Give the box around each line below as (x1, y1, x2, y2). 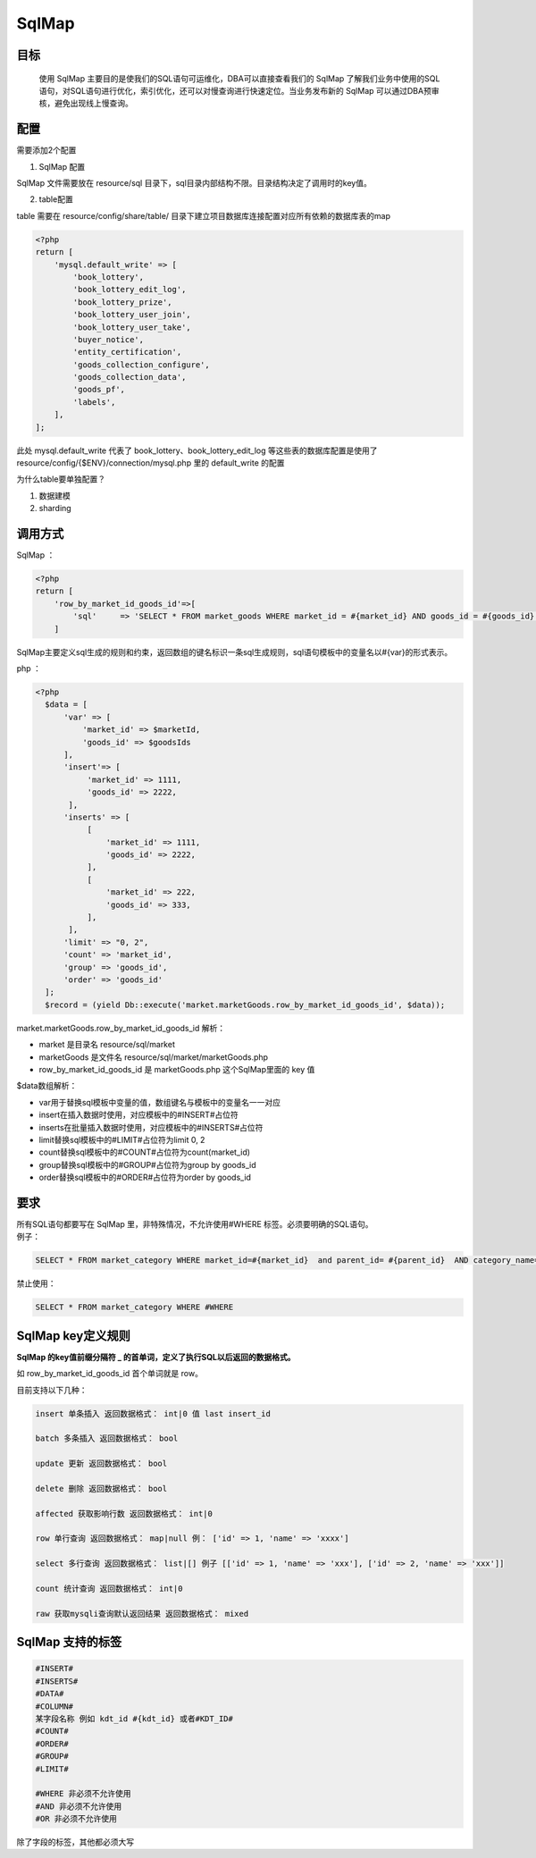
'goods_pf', (72, 384, 125, 395)
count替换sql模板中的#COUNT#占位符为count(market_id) (38, 1147, 250, 1157)
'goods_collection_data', (72, 372, 187, 383)
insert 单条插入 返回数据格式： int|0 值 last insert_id (35, 1408, 272, 1418)
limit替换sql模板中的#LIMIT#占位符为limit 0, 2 (38, 1134, 205, 1145)
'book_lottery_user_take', (72, 322, 191, 332)
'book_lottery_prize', (72, 297, 173, 307)
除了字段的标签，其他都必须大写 (16, 1837, 134, 1847)
